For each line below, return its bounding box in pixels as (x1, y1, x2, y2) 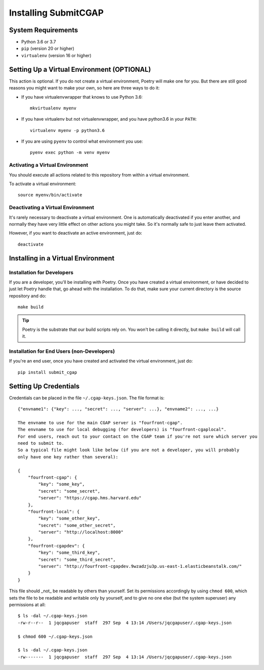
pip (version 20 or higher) (21, 45, 74, 51)
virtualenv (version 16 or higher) (21, 52, 91, 58)
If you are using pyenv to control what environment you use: (21, 138, 143, 144)
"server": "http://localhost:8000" (38, 529, 124, 535)
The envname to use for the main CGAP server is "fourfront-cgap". (18, 420, 183, 425)
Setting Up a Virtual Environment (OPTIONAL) (9, 65, 151, 73)
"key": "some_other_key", (38, 516, 100, 521)
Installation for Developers (9, 269, 73, 276)
